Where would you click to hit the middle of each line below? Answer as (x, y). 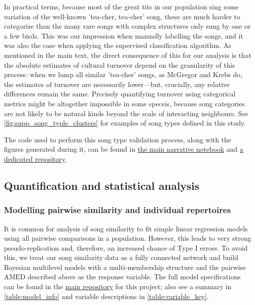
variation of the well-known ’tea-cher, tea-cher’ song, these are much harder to (122, 16)
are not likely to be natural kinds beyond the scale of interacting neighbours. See (126, 113)
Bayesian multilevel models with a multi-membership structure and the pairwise (125, 267)
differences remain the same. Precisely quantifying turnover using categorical (120, 94)
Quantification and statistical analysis (102, 185)
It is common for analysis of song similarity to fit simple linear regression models (126, 228)
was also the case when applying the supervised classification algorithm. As (118, 45)
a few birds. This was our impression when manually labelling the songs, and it (124, 35)
